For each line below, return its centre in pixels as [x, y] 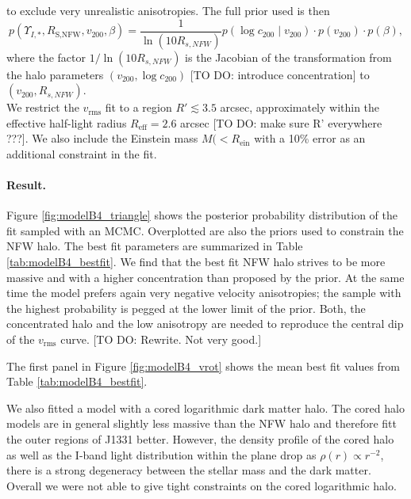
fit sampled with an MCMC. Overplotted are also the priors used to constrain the [205, 230]
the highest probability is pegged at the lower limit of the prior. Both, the [186, 308]
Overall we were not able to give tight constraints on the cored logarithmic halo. [202, 485]
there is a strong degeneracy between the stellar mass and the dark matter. [189, 470]
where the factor [46, 57]
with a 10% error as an [310, 138]
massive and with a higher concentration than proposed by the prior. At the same [205, 277]
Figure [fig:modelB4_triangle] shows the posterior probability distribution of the [202, 215]
